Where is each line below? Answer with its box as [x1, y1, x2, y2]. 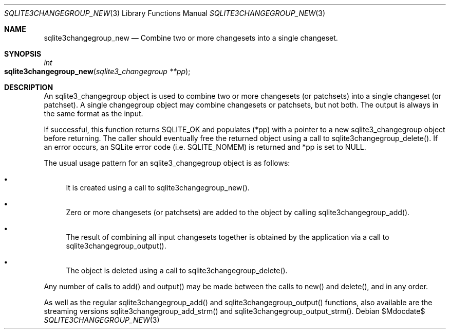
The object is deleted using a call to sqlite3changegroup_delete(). [66, 266, 288, 275]
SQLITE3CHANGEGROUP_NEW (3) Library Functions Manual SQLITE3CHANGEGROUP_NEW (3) [4, 9, 326, 17]
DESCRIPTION [4, 83, 53, 92]
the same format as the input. [44, 109, 143, 118]
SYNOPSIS [4, 49, 42, 58]
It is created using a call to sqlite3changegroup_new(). [66, 183, 250, 192]
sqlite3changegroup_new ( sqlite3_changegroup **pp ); [4, 67, 191, 76]
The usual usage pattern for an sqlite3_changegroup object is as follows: [44, 159, 290, 167]
